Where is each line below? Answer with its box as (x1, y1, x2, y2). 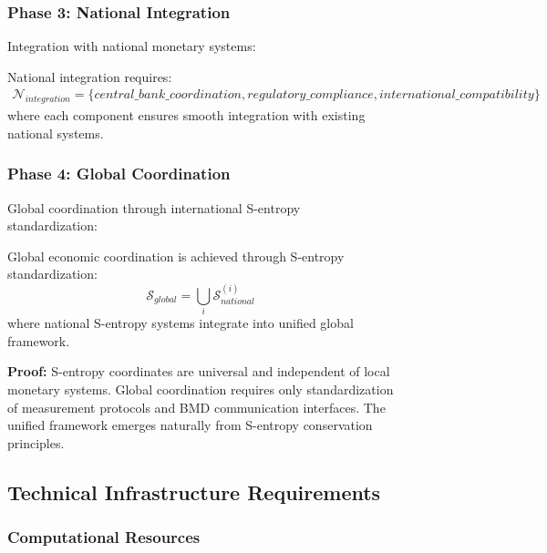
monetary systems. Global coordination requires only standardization (7, 379, 394, 398)
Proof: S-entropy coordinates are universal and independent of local (7, 362, 390, 381)
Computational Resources (7, 526, 201, 548)
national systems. (7, 123, 104, 142)
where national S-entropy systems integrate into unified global (7, 313, 354, 333)
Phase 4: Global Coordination (7, 162, 231, 185)
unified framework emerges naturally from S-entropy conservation (7, 415, 373, 435)
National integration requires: (7, 67, 172, 86)
